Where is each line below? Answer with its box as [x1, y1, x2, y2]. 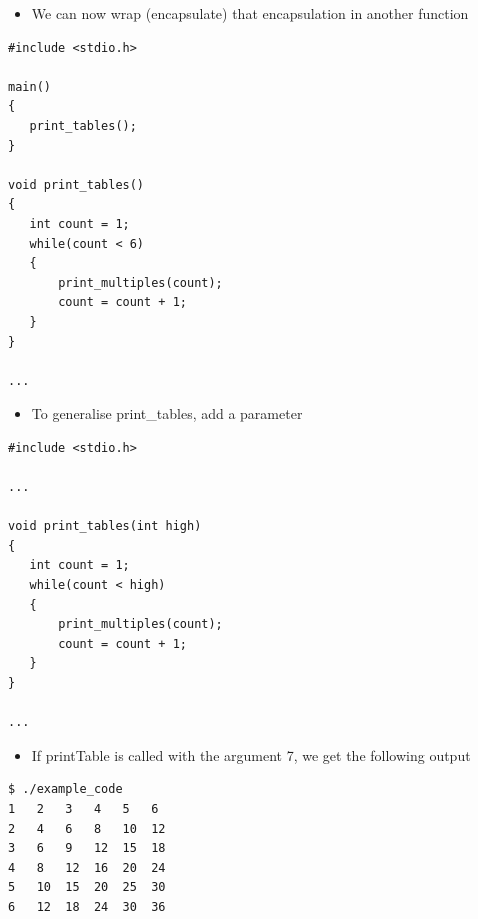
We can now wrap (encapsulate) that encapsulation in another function [31, 3, 469, 23]
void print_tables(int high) [8, 519, 202, 534]
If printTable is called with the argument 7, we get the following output [31, 744, 471, 765]
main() [8, 79, 51, 94]
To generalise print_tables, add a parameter [31, 403, 303, 424]
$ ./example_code [8, 782, 123, 797]
